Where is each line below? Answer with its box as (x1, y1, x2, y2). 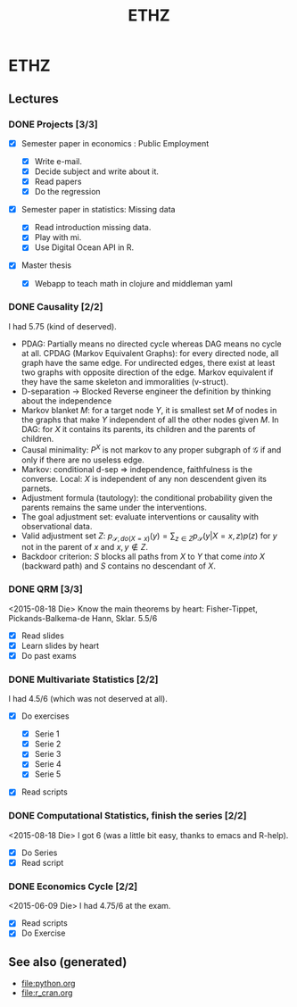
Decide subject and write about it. (34, 166, 160, 177)
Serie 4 (34, 759, 62, 770)
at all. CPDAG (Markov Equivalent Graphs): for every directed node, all (21, 347, 279, 358)
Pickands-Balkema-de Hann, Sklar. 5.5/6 (8, 612, 158, 623)
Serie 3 (34, 749, 62, 760)
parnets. (21, 483, 53, 494)
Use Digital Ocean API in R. (34, 242, 135, 253)
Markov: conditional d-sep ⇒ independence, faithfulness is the (21, 463, 253, 474)
